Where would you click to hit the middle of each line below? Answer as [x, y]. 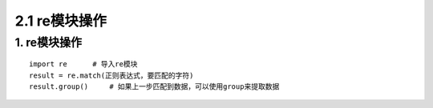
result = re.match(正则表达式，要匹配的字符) [111, 75]
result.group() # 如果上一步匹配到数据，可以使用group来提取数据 [154, 86]
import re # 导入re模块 [83, 64]
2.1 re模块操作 [61, 21]
